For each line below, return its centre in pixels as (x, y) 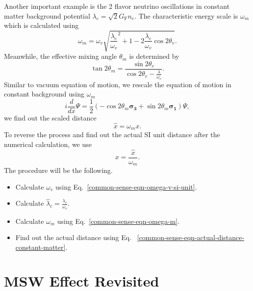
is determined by (154, 56)
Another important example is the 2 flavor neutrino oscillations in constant (117, 6)
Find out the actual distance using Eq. (74, 237)
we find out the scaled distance (50, 117)
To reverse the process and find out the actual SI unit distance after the (112, 134)
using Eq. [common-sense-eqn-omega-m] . (118, 221)
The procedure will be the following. (58, 170)
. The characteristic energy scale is (186, 15)
